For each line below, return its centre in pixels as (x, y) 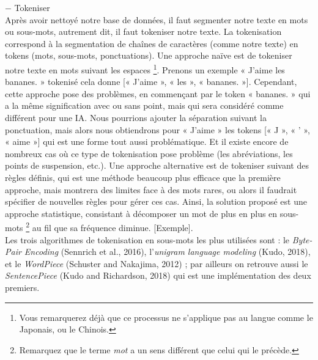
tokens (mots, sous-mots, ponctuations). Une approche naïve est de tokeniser (149, 55)
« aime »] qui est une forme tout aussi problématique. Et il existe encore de (147, 141)
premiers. (22, 287)
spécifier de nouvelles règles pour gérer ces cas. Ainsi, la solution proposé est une (156, 201)
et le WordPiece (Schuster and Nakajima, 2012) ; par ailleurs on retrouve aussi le (157, 263)
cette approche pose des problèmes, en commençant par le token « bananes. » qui (158, 93)
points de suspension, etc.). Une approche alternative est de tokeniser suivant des (157, 165)
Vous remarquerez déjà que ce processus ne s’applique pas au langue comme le (166, 317)
